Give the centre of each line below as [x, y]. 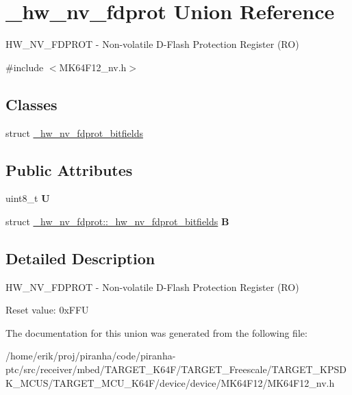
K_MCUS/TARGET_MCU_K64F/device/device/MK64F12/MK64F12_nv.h [170, 382]
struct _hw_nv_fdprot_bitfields [74, 132]
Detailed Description [80, 258]
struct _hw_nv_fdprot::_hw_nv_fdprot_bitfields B [117, 221]
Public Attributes [69, 169]
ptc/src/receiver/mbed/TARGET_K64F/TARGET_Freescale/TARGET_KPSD [176, 369]
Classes [32, 104]
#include [25, 67]
